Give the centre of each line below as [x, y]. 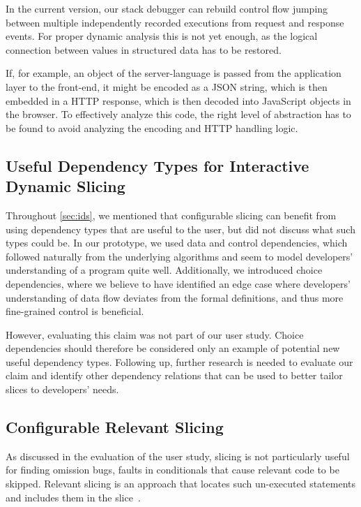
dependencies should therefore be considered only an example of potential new [173, 348]
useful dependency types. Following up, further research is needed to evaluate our [179, 361]
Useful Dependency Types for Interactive [158, 165]
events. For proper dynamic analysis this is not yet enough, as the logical [162, 36]
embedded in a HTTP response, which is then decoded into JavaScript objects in [178, 100]
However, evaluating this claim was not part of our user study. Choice [155, 334]
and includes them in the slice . [73, 497]
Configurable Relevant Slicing [115, 427]
